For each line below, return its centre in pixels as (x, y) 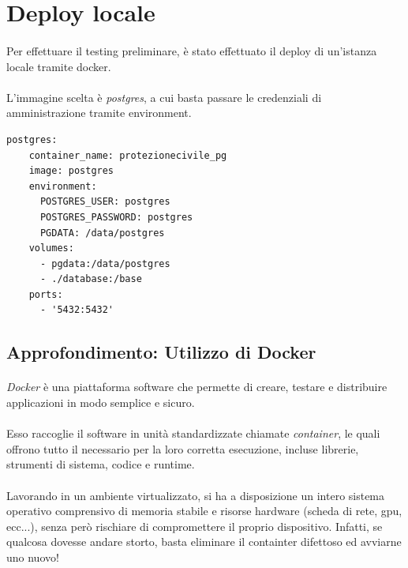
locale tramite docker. (59, 66)
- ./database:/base (91, 279)
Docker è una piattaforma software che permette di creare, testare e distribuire (197, 387)
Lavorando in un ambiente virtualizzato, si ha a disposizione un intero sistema (196, 495)
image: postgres (71, 171)
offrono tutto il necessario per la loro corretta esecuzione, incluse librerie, (183, 448)
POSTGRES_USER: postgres (105, 202)
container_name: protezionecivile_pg (128, 155)
